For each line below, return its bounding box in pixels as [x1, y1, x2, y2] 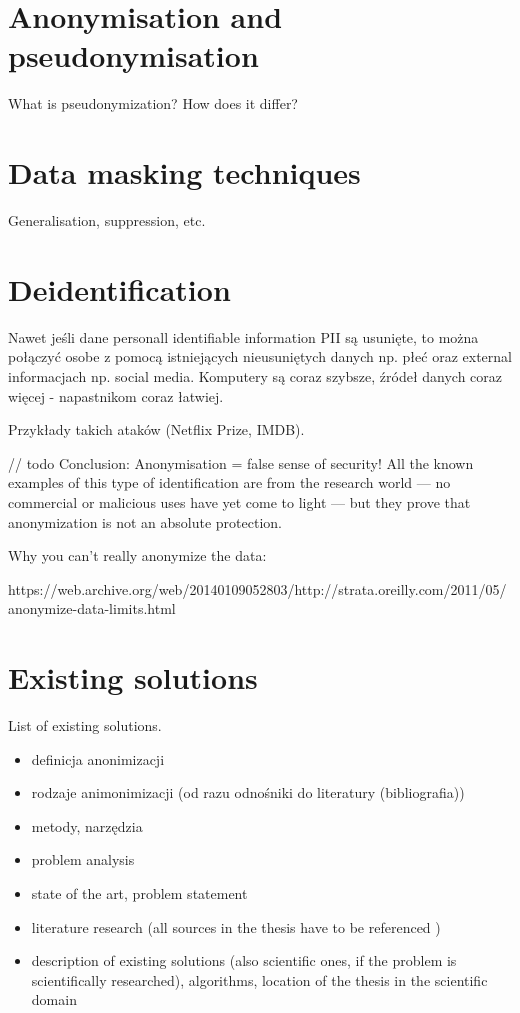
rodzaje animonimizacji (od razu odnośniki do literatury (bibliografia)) [31, 782, 465, 803]
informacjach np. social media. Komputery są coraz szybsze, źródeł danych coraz [8, 365, 503, 386]
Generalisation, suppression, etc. [8, 210, 206, 231]
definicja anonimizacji [31, 748, 165, 769]
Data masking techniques [8, 152, 361, 193]
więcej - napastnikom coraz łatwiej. [8, 385, 224, 406]
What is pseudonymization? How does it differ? [8, 93, 298, 114]
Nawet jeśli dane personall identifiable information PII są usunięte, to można [8, 326, 479, 347]
